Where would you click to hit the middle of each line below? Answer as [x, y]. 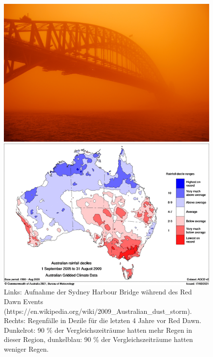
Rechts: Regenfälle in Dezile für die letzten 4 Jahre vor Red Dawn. [103, 320]
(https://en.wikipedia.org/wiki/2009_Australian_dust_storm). [98, 311]
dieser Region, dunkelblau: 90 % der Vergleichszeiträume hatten [99, 339]
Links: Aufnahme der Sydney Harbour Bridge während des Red [98, 292]
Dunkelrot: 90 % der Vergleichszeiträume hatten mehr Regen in [98, 330]
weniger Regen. [26, 349]
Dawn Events [23, 301]
